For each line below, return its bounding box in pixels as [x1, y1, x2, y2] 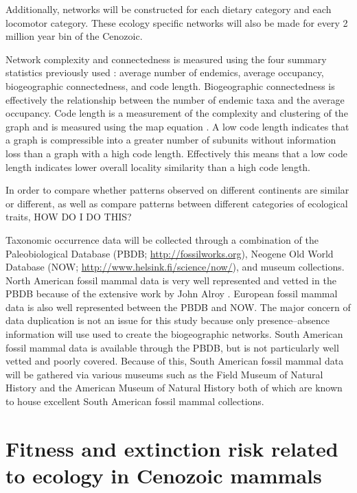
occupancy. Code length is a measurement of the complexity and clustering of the [5, 106, 348, 120]
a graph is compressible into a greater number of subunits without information [5, 133, 336, 147]
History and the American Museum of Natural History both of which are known [5, 380, 343, 395]
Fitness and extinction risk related [5, 434, 338, 462]
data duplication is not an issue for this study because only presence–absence [5, 313, 330, 328]
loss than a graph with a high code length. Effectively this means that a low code [5, 146, 347, 160]
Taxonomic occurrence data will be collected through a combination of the [5, 232, 319, 246]
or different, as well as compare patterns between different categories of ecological [5, 196, 348, 210]
